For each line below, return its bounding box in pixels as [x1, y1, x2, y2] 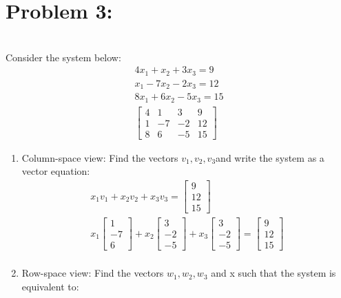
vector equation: [21, 164, 90, 178]
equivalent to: [21, 279, 79, 293]
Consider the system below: [6, 50, 121, 64]
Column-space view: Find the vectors [21, 150, 178, 164]
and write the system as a [216, 150, 324, 164]
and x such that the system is [211, 266, 336, 280]
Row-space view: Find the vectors [21, 266, 164, 280]
